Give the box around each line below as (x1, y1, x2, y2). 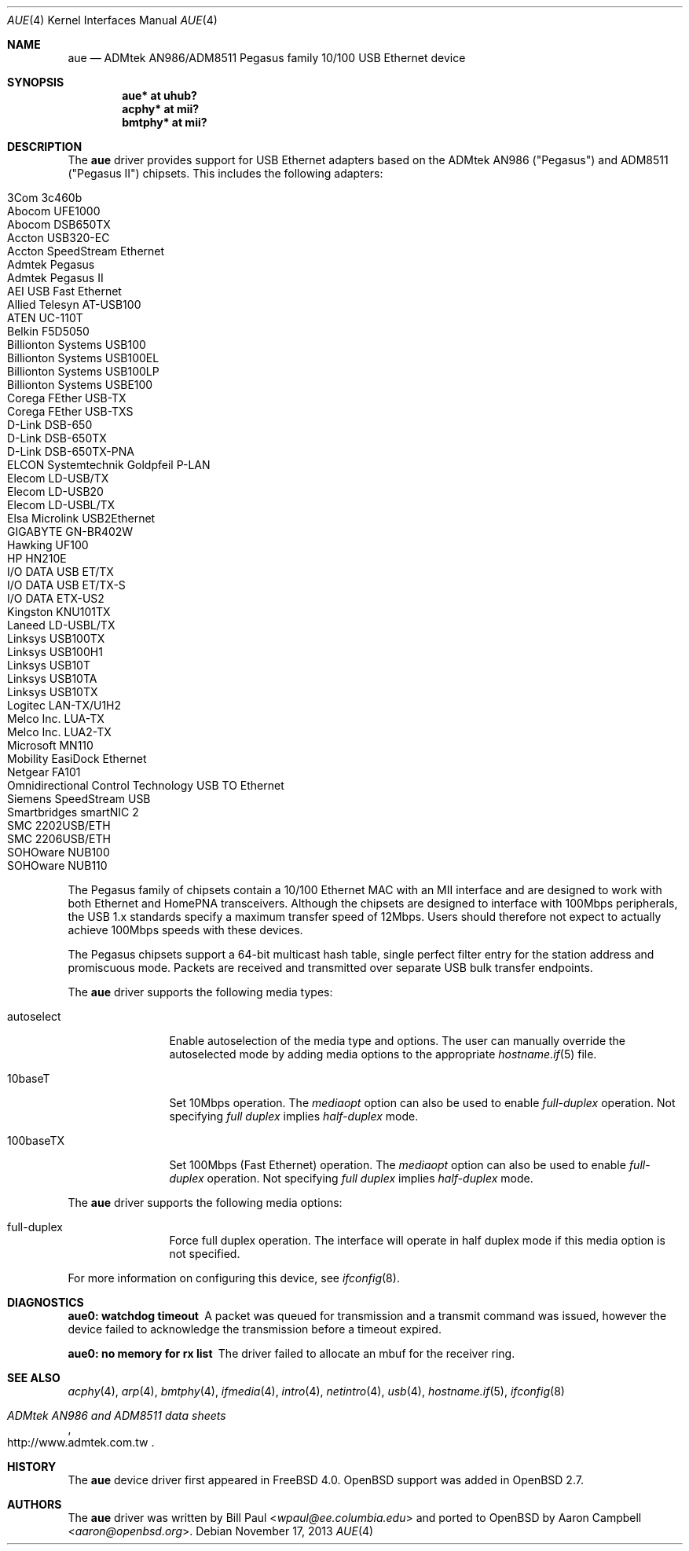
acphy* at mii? (122, 102, 200, 115)
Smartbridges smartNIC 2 (7, 805, 139, 819)
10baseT (7, 1072, 50, 1085)
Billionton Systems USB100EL (7, 351, 159, 365)
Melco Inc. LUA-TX (7, 712, 104, 725)
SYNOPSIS (7, 75, 64, 89)
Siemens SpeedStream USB (7, 792, 151, 805)
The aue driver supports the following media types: (68, 985, 333, 999)
